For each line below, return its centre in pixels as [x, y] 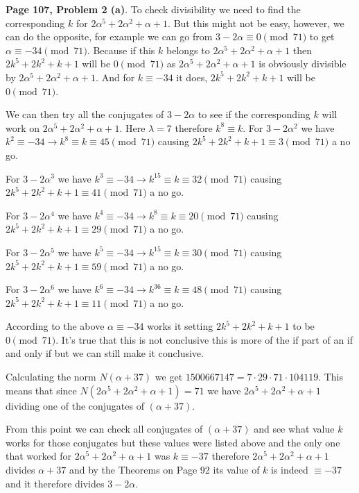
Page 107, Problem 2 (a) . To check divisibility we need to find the [153, 9]
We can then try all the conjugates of [85, 114]
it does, [192, 77]
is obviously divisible [303, 64]
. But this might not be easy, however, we [256, 23]
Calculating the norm [51, 377]
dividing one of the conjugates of [75, 405]
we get [169, 377]
